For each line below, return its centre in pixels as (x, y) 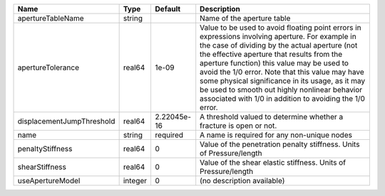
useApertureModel (49, 181)
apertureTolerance (48, 67)
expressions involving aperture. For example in (278, 37)
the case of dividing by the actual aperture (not (279, 45)
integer (135, 181)
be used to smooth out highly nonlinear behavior (281, 90)
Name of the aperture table (245, 18)
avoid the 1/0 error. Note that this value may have (282, 72)
